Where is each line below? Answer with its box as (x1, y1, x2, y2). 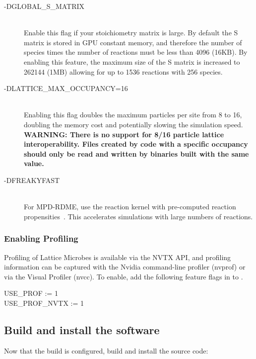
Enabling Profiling (4, 232, 78, 245)
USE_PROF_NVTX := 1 (4, 297, 84, 308)
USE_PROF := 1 (4, 288, 58, 298)
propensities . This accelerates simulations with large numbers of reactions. (24, 211, 253, 221)
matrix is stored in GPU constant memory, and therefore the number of (24, 37, 242, 47)
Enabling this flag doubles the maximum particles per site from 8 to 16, (24, 109, 242, 120)
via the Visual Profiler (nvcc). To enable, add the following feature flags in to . (4, 271, 243, 281)
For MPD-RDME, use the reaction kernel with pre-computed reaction (24, 201, 236, 212)
